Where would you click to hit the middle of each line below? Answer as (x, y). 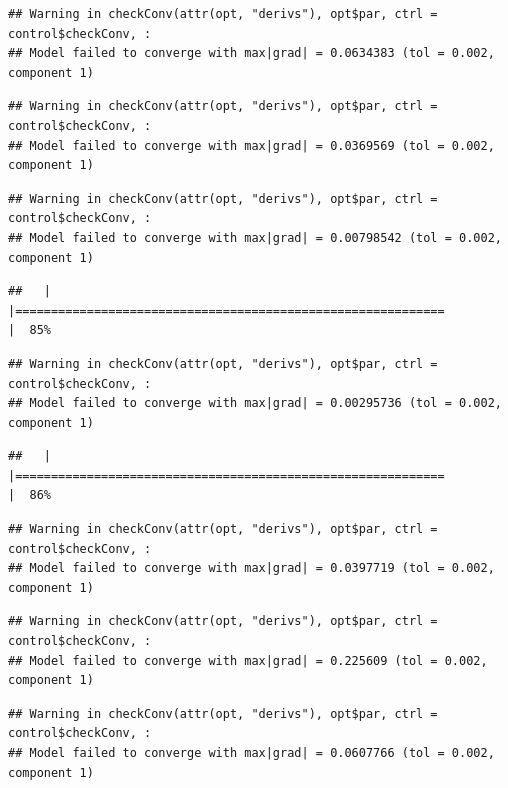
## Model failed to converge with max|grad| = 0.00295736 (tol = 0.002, (255, 403)
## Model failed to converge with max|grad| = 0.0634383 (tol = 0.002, (251, 53)
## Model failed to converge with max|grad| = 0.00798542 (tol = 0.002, (255, 237)
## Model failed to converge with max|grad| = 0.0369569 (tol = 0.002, (251, 145)
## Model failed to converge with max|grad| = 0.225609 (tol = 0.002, (248, 660)
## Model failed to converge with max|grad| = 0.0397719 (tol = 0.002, (251, 568)
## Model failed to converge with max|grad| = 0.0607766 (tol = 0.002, (251, 753)
